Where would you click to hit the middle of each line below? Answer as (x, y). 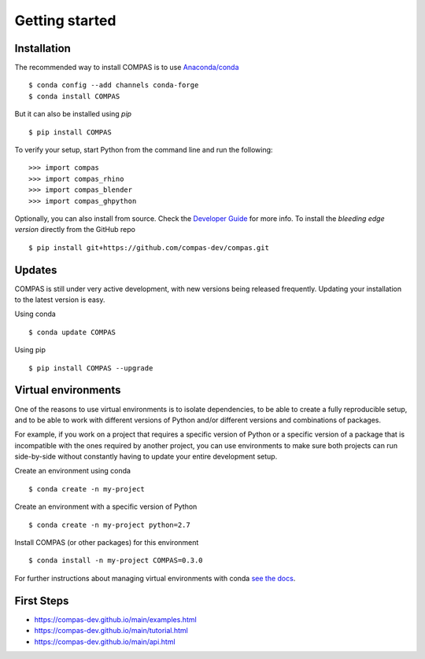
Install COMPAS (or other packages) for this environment (107, 543)
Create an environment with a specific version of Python (106, 506)
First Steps (42, 600)
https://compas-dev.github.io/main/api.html (105, 642)
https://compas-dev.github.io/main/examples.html (115, 619)
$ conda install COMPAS (74, 96)
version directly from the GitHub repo (75, 230)
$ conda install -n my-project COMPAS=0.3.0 (116, 561)
